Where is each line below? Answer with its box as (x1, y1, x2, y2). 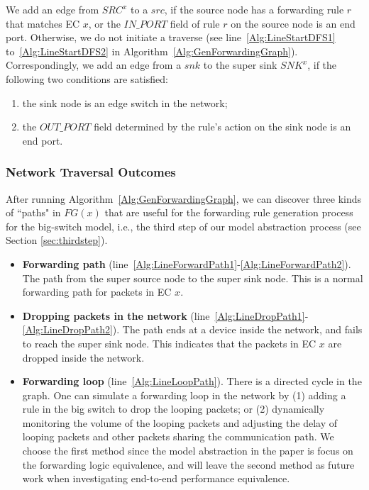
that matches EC (6, 16, 80, 30)
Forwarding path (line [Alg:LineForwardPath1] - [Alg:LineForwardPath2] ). (22, 256, 351, 271)
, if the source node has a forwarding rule (164, 2, 344, 16)
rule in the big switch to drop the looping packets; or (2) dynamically (22, 401, 325, 416)
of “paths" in (6, 205, 61, 220)
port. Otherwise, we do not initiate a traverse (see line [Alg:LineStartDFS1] (6, 30, 336, 45)
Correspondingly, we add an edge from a (6, 57, 182, 72)
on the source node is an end (231, 16, 356, 30)
